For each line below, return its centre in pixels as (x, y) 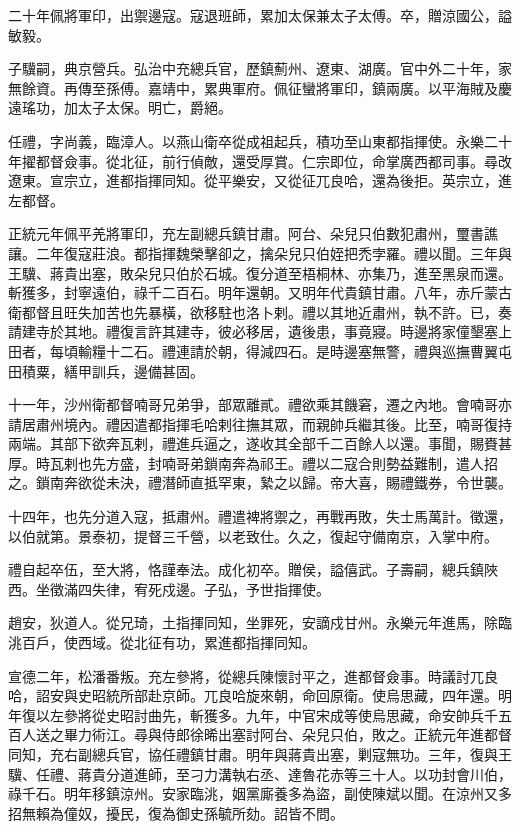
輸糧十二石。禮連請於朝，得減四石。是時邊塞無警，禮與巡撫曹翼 (287, 350)
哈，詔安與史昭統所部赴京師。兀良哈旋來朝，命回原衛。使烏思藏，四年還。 (253, 695)
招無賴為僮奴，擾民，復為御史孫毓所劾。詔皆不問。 (176, 812)
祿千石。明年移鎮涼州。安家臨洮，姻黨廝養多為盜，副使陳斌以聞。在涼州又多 (260, 793)
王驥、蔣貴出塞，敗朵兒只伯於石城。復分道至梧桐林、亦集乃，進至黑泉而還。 (260, 272)
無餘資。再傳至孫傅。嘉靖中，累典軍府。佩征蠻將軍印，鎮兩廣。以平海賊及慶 (260, 87)
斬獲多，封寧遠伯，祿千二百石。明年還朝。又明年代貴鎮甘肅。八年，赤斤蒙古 (260, 292)
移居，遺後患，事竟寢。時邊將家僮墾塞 (371, 331)
